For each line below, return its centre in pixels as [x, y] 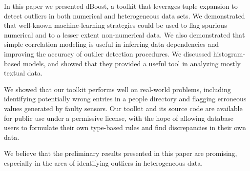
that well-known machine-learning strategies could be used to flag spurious [115, 25]
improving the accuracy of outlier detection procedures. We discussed [108, 53]
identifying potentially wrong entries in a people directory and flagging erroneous [125, 99]
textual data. [23, 73]
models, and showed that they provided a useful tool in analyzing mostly [132, 63]
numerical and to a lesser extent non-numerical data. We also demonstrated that [125, 34]
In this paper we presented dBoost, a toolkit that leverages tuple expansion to [121, 6]
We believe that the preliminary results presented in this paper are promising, [121, 153]
